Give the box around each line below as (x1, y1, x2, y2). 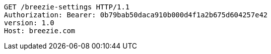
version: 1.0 (4, 19, 55, 27)
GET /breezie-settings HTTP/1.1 (4, 3, 130, 11)
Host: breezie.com (4, 27, 75, 35)
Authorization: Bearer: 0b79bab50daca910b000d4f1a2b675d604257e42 (4, 11, 268, 19)
